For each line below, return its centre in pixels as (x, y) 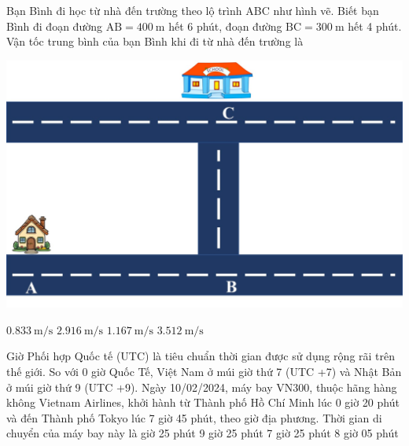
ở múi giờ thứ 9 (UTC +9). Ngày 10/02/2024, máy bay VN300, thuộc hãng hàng (202, 387)
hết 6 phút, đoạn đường (225, 26)
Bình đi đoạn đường (54, 26)
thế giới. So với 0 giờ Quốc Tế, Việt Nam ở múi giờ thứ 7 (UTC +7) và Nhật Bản (204, 372)
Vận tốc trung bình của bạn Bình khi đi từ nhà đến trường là (155, 41)
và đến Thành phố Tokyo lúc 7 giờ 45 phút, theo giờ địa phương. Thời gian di (194, 417)
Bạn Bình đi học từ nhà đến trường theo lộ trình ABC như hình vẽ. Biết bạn (193, 10)
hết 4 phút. (375, 26)
